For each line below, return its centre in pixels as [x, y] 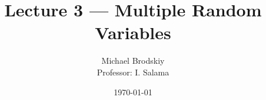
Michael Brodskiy [133, 61]
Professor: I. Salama [133, 72]
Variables [133, 32]
